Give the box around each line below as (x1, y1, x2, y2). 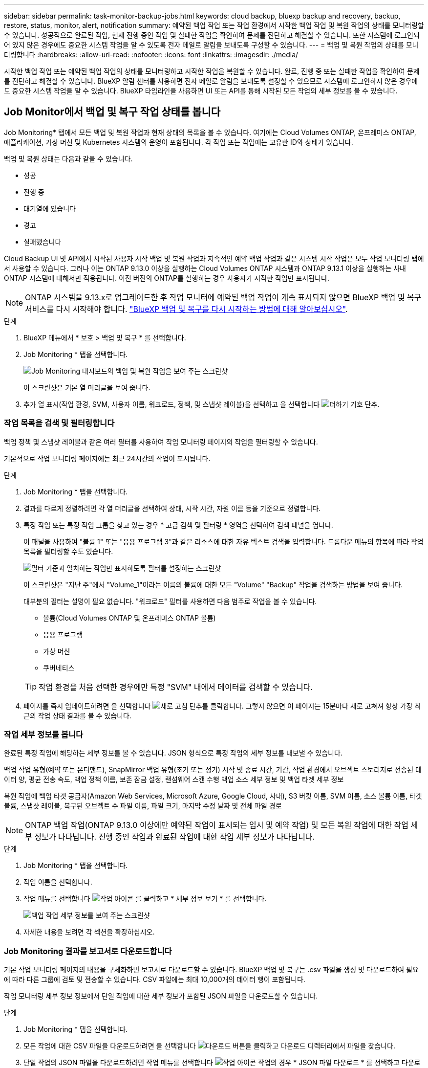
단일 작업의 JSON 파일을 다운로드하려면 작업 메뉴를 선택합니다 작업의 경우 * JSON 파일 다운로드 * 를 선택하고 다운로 (23, 1058, 421, 1067)
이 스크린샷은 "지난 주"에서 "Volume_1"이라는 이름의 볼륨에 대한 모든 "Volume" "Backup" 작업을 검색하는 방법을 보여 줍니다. (23, 580, 403, 589)
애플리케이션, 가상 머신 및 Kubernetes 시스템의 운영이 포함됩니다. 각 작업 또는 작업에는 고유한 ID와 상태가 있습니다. (4, 137, 353, 146)
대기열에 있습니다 (23, 204, 76, 213)
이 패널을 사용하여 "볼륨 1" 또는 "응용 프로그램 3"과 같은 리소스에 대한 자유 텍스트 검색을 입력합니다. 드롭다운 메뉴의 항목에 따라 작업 (23, 537, 424, 546)
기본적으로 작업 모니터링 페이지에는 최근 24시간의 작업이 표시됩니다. (4, 454, 211, 463)
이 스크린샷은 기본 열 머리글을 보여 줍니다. (23, 383, 150, 392)
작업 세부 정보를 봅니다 (4, 729, 84, 739)
